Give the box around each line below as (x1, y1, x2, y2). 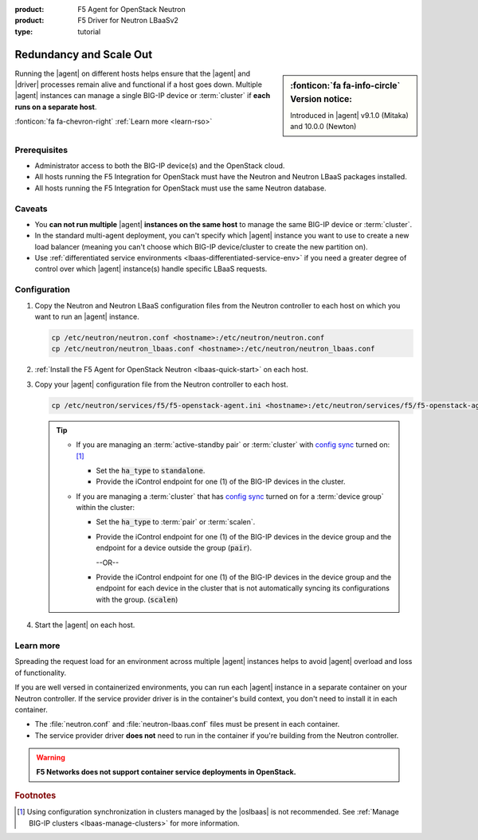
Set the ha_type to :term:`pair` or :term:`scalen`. (96, 517, 256, 527)
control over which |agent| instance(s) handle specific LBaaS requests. (34, 264, 268, 274)
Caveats (14, 203, 48, 214)
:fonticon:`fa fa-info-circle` (290, 80, 401, 91)
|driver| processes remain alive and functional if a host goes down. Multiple (14, 80, 263, 89)
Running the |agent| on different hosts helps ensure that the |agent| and (14, 69, 251, 78)
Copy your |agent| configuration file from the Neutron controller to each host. (34, 379, 288, 389)
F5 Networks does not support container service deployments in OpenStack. (36, 767, 296, 777)
